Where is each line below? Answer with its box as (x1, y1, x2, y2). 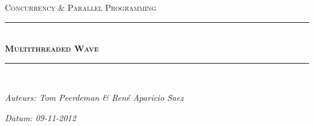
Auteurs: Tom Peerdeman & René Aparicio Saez (5, 91, 184, 104)
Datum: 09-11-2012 (5, 111, 76, 124)
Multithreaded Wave (5, 42, 99, 55)
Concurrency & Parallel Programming (5, 1, 156, 13)
